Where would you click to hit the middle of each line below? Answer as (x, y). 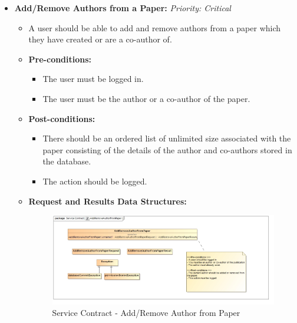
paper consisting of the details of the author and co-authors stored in (167, 149)
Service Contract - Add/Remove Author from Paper (146, 313)
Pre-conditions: (60, 59)
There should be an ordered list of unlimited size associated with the (167, 138)
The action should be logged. (95, 181)
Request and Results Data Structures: (108, 201)
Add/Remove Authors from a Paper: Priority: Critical (123, 8)
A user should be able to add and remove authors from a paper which (155, 27)
